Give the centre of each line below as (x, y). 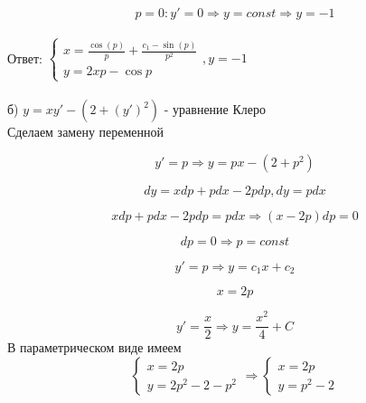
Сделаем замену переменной (86, 132)
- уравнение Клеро (215, 111)
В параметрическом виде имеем (94, 347)
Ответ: (25, 58)
